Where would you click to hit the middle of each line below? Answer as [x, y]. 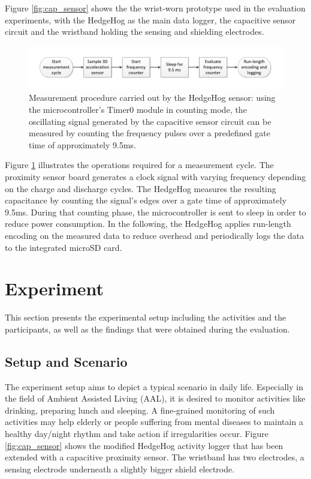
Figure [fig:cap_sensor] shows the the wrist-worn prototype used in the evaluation [155, 8]
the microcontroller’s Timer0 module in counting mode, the [138, 110]
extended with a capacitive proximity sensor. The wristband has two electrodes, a [155, 457]
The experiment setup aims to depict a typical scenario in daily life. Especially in [154, 386]
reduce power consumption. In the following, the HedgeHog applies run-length [148, 224]
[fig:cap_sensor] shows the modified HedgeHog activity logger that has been [144, 445]
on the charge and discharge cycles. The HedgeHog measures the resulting [141, 188]
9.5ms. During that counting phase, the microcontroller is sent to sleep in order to [155, 212]
